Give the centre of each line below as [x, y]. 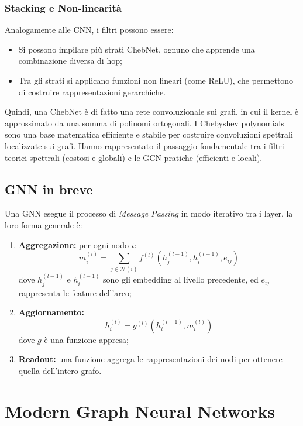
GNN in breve [49, 189]
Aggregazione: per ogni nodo [73, 244]
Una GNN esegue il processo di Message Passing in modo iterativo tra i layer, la [149, 213]
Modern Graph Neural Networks [140, 410]
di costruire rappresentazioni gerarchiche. [92, 92]
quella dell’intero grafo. [60, 371]
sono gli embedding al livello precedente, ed [181, 279]
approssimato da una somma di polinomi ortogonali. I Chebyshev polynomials [144, 123]
